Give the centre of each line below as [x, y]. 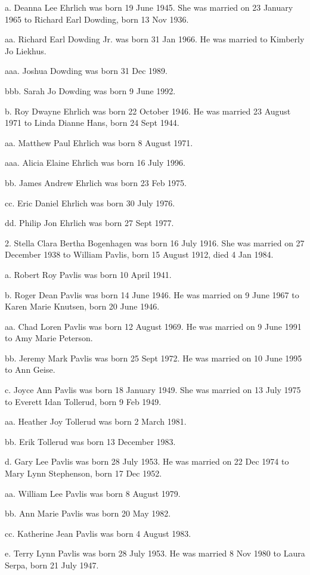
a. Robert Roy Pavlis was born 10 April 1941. [88, 274]
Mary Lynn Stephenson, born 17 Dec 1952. [83, 473]
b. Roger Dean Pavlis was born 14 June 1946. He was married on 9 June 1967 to [152, 294]
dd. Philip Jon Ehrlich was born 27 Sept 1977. [89, 223]
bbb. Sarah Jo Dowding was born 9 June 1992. [90, 90]
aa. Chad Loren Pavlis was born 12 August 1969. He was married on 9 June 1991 [153, 326]
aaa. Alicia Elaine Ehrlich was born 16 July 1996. [95, 163]
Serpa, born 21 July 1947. [52, 565]
